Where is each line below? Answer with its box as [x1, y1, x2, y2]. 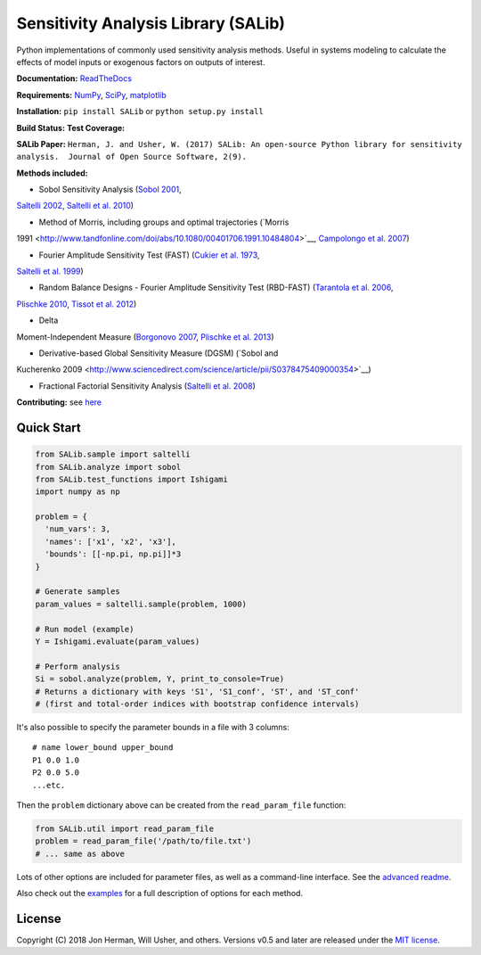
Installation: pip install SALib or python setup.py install [16, 106, 265, 117]
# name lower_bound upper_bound [32, 743, 174, 753]
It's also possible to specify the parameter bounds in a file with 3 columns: [16, 721, 289, 732]
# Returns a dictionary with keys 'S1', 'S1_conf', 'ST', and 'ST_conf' [35, 687, 360, 696]
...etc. [32, 780, 66, 790]
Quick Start [16, 420, 81, 435]
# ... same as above [35, 848, 125, 859]
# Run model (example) [35, 624, 135, 634]
